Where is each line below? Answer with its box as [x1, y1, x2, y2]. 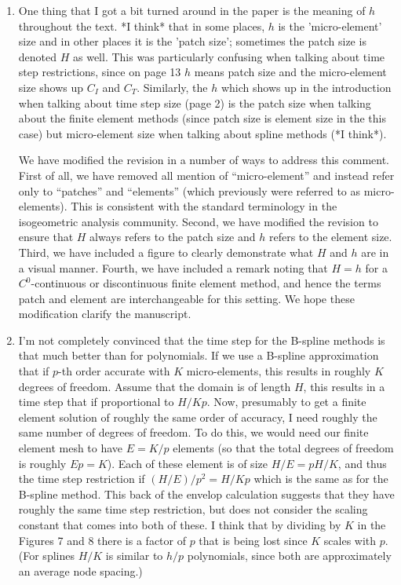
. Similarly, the [137, 79, 208, 95]
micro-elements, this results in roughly [186, 363, 371, 379]
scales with [323, 532, 377, 548]
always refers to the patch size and [89, 229, 256, 245]
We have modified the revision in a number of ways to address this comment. [18, 152, 389, 168]
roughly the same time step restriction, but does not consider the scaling [18, 501, 368, 517]
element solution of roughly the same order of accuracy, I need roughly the [18, 408, 377, 425]
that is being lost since [199, 532, 308, 548]
